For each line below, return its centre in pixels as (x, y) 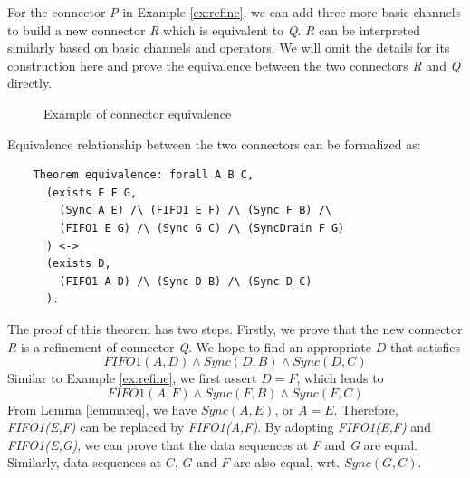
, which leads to (340, 378)
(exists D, (78, 264)
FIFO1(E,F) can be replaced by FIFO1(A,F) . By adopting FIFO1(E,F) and (219, 427)
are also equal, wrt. (287, 462)
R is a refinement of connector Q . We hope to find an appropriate (189, 346)
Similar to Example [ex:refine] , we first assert (132, 378)
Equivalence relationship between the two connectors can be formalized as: (214, 143)
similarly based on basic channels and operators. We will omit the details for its (229, 48)
